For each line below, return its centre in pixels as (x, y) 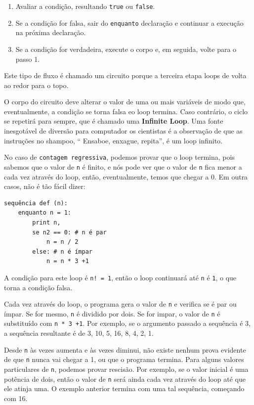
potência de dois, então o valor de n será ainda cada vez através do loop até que (125, 379)
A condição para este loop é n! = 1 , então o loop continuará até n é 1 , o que (120, 277)
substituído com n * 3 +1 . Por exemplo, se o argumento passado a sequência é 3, (127, 323)
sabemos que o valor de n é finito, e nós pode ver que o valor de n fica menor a (123, 166)
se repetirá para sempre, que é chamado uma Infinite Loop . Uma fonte (114, 121)
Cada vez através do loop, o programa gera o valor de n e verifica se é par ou (120, 304)
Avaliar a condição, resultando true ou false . (85, 6)
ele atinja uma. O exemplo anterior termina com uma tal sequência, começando (124, 388)
